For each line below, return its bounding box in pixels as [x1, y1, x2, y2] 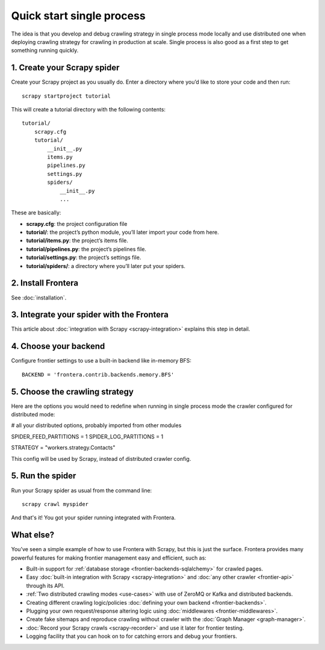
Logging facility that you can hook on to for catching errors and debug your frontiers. [26, 633, 237, 640]
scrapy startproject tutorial [22, 92, 111, 99]
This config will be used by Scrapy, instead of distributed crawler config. [11, 455, 191, 462]
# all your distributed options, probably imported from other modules [11, 422, 182, 429]
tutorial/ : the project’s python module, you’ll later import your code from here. [26, 229, 219, 236]
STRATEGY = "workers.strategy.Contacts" [11, 444, 116, 451]
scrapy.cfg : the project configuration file [26, 220, 128, 227]
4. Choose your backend [11, 341, 105, 352]
